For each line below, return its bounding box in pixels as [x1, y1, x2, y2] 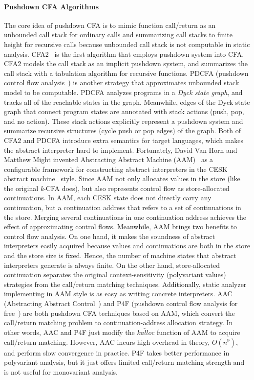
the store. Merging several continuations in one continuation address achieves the [4, 212, 247, 222]
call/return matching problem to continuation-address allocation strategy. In [4, 317, 233, 328]
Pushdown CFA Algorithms [4, 1, 99, 11]
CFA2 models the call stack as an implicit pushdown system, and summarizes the [4, 58, 248, 69]
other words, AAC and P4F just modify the [4, 327, 135, 337]
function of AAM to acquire [157, 327, 240, 337]
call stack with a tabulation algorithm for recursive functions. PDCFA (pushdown [4, 68, 249, 78]
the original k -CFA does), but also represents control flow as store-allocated [4, 183, 230, 193]
